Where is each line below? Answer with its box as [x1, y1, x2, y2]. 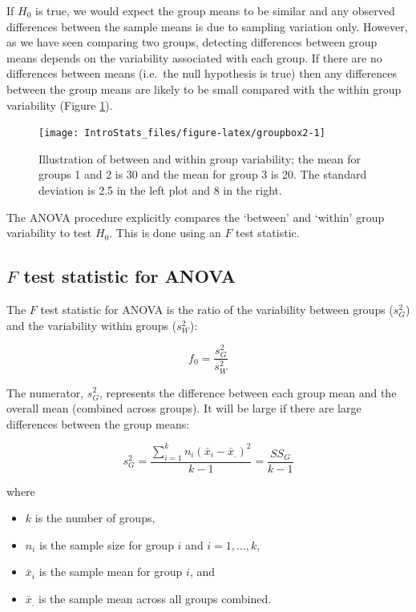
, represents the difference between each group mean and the [99, 384, 397, 401]
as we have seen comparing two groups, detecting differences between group [6, 34, 378, 50]
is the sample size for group [39, 536, 174, 553]
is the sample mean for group [38, 563, 183, 580]
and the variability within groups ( [6, 316, 177, 333]
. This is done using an [109, 224, 221, 241]
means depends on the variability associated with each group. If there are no [6, 49, 382, 66]
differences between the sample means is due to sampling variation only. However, [6, 18, 408, 34]
